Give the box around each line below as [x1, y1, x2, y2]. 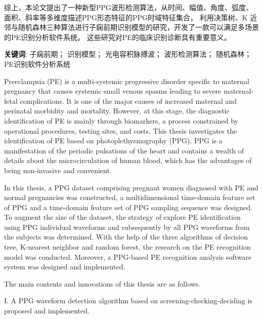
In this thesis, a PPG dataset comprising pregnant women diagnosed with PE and [4, 182, 258, 192]
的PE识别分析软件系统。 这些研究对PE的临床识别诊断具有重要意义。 [4, 31, 231, 42]
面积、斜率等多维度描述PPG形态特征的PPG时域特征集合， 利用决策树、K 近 [4, 12, 257, 22]
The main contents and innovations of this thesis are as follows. [4, 278, 201, 289]
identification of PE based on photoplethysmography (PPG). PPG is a [4, 135, 223, 146]
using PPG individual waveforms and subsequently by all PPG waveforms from [4, 221, 250, 232]
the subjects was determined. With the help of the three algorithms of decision [4, 231, 248, 242]
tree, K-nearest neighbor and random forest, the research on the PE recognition [4, 242, 251, 252]
